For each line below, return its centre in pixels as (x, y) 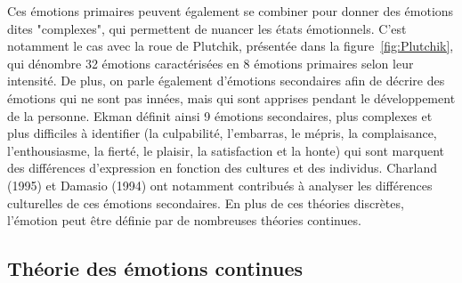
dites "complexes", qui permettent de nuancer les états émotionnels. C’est (207, 28)
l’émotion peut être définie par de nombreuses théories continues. (184, 220)
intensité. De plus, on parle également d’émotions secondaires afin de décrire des (226, 81)
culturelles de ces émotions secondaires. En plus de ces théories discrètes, (206, 202)
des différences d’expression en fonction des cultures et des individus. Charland (222, 168)
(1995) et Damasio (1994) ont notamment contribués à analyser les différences (220, 185)
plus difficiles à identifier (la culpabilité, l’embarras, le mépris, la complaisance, (222, 133)
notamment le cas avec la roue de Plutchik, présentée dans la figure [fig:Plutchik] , (231, 46)
